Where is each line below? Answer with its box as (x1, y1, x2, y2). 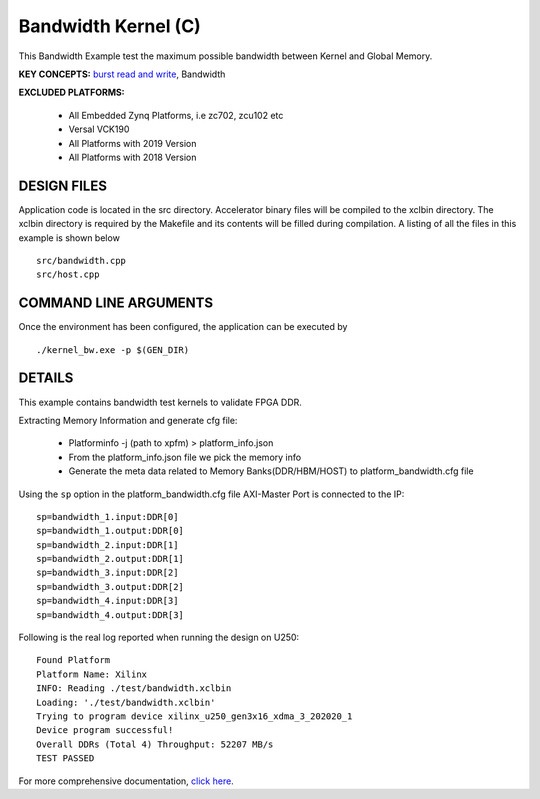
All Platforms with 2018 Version (68, 151, 197, 163)
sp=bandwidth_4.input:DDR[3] (36, 595, 179, 607)
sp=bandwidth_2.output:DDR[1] (36, 553, 185, 565)
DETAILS (18, 370, 74, 387)
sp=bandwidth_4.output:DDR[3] (36, 609, 185, 620)
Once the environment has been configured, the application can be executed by (18, 321, 348, 333)
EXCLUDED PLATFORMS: (18, 86, 125, 99)
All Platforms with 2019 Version (68, 137, 197, 149)
